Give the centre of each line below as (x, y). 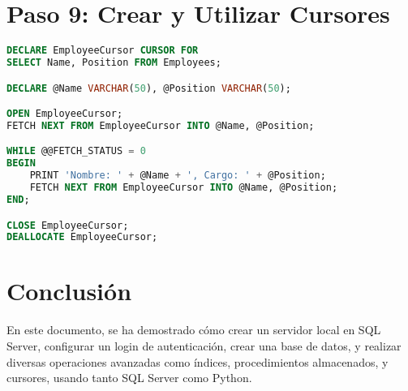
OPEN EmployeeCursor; (65, 114)
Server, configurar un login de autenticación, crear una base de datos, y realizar (204, 345)
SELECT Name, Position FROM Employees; (114, 62)
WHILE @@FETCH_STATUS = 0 (76, 151)
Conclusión (69, 291)
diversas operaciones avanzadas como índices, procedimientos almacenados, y (198, 361)
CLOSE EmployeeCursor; (68, 225)
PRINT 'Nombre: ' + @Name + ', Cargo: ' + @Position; (178, 176)
